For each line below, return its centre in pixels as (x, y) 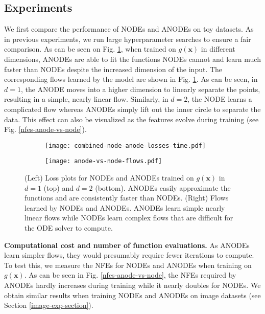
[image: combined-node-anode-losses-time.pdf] (125, 145)
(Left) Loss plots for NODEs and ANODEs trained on (109, 178)
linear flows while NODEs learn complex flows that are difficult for (129, 218)
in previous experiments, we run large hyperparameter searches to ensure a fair (128, 39)
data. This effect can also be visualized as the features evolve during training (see (131, 119)
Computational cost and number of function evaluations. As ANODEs (127, 245)
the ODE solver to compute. (69, 228)
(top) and (58, 187)
